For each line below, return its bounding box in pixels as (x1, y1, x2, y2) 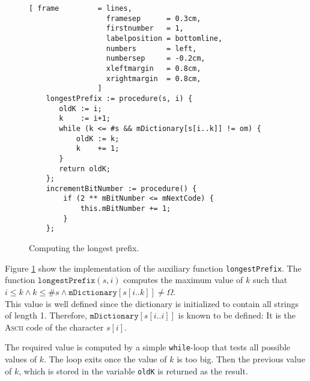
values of (5, 352, 37, 365)
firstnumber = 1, (106, 24, 184, 33)
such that (253, 273, 288, 286)
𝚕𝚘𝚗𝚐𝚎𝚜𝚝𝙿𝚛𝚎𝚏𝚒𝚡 (37, 276, 96, 285)
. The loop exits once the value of (43, 352, 167, 365)
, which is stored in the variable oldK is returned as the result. (19, 364, 248, 377)
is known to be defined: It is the (178, 309, 296, 322)
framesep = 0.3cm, (106, 14, 201, 23)
